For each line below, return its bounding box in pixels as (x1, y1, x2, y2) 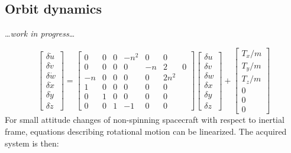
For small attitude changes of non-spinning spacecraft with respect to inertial (5, 113, 284, 126)
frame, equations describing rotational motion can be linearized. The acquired (5, 125, 287, 138)
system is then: (5, 136, 59, 149)
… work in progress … (5, 27, 75, 40)
